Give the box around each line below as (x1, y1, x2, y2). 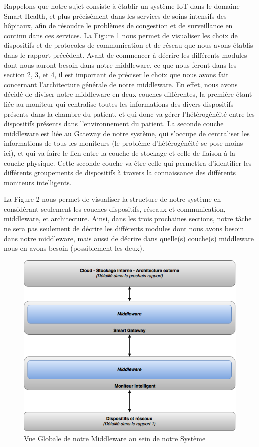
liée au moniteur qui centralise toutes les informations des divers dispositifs (4, 98, 234, 109)
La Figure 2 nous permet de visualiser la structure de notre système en (4, 194, 221, 204)
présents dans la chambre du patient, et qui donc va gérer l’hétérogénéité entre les (4, 108, 255, 119)
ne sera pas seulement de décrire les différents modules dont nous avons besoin (4, 223, 244, 234)
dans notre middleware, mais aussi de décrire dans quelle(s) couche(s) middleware (4, 233, 254, 243)
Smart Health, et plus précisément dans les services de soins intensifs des (4, 10, 227, 21)
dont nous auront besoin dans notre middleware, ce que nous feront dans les (4, 59, 237, 70)
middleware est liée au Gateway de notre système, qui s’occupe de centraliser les (4, 128, 250, 138)
